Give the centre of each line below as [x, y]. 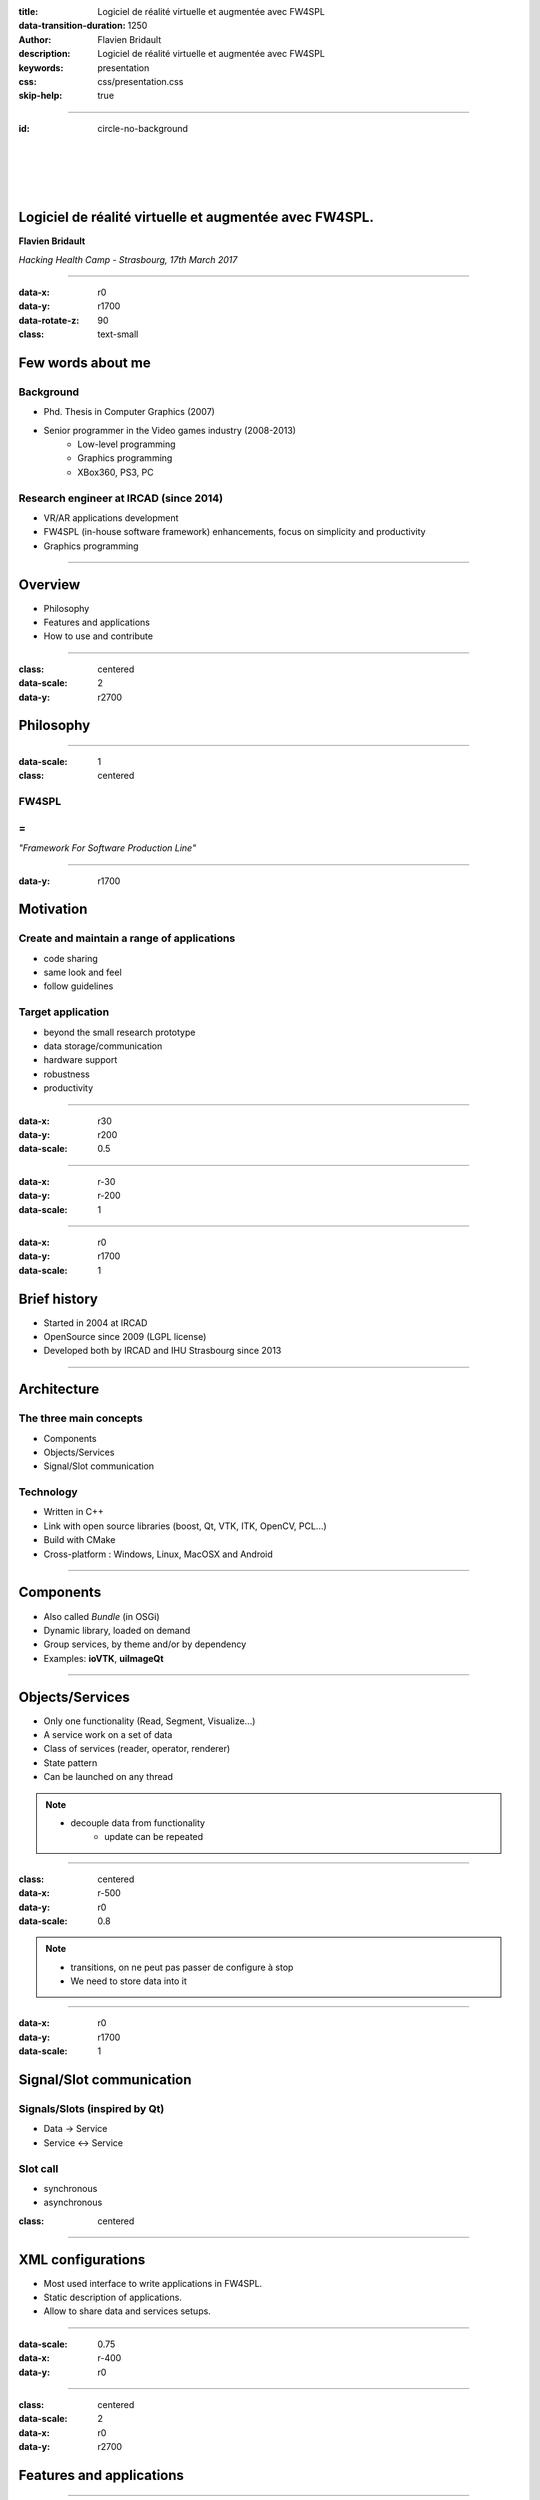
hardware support [80, 1060]
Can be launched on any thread [108, 1777]
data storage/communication [103, 1046]
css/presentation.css [140, 81]
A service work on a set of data [108, 1735]
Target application [64, 1012]
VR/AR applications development [111, 518]
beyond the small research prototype [119, 1032]
